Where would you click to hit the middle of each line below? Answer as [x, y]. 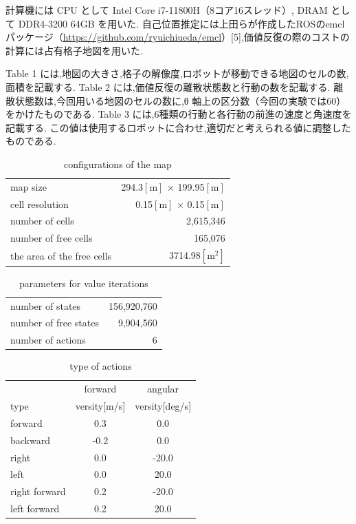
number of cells [42, 221]
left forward [35, 509]
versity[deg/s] [163, 405]
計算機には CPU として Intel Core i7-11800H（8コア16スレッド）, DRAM [167, 10]
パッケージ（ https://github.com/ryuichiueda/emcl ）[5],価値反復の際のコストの [178, 37]
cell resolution [40, 203]
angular [163, 389]
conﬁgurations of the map [118, 164]
